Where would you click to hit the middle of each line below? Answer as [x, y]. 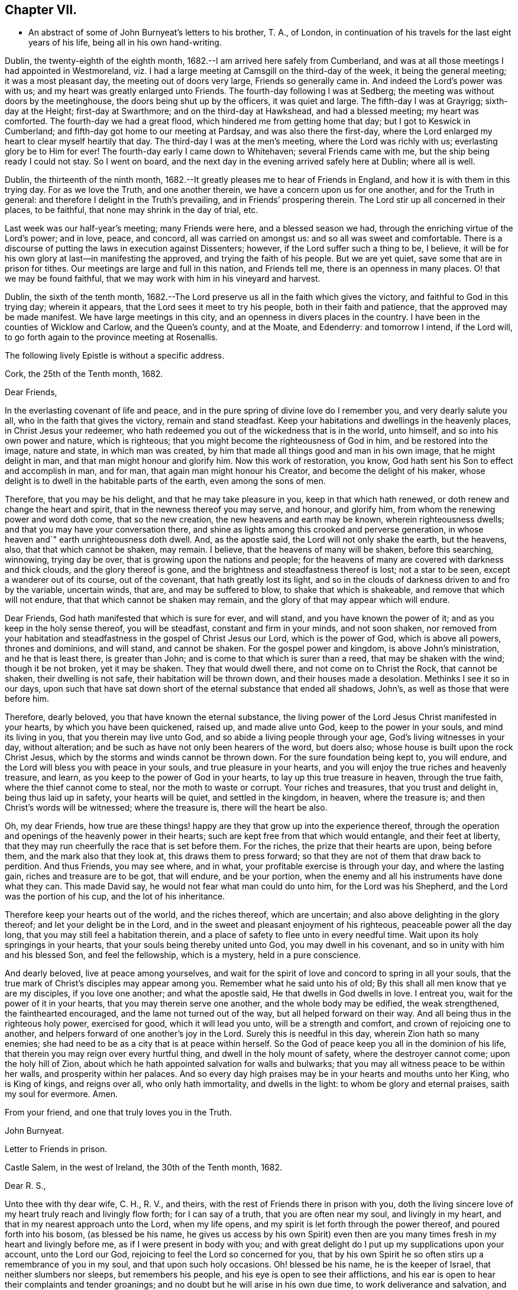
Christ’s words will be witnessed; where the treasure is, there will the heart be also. [166, 808]
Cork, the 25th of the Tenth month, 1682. [84, 374]
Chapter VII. [41, 10]
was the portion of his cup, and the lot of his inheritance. [115, 896]
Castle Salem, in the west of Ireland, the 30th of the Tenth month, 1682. [143, 1168]
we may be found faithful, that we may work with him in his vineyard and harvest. [163, 279]
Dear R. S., [25, 1186]
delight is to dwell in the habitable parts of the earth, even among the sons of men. [165, 481]
